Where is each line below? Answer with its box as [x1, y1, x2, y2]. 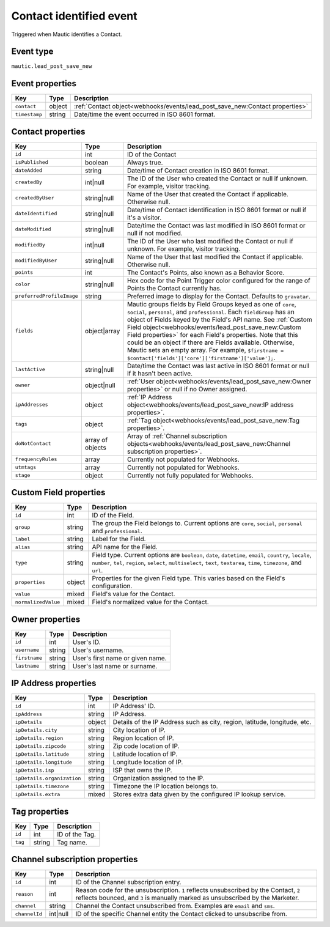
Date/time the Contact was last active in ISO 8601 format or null [127, 361, 310, 370]
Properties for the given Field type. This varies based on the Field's [92, 574, 285, 583]
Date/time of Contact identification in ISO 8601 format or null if [127, 205, 307, 214]
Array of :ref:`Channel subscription [127, 432, 227, 440]
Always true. [127, 158, 163, 166]
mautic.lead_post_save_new [11, 63, 92, 70]
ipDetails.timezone [15, 783, 70, 789]
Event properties [11, 78, 76, 89]
